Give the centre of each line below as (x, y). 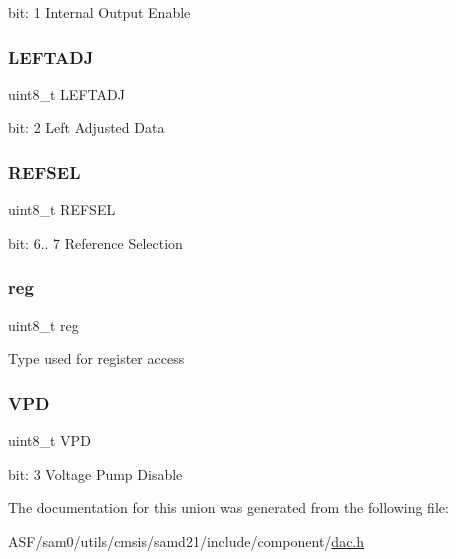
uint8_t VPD (49, 440)
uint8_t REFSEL (62, 209)
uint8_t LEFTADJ (66, 93)
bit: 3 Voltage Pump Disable (95, 473)
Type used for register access (96, 358)
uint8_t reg (43, 324)
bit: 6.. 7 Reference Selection (95, 242)
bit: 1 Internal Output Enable (99, 12)
